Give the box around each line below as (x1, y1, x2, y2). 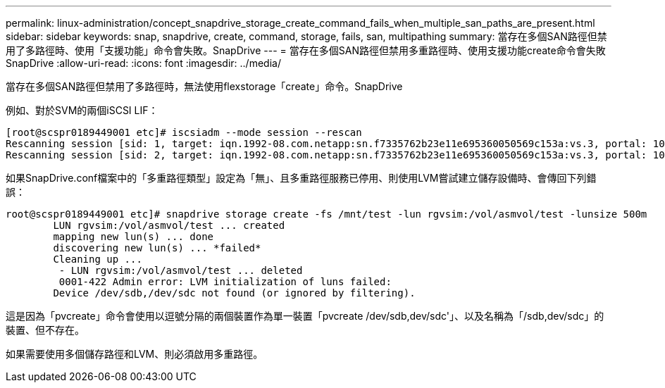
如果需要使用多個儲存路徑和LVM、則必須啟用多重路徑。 (6, 348, 263, 360)
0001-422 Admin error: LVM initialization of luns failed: (58, 276, 392, 287)
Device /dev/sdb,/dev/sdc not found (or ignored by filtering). (53, 287, 416, 299)
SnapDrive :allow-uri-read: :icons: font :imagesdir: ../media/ (6, 57, 281, 69)
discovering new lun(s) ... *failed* (53, 242, 261, 254)
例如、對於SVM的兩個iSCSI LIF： (6, 104, 159, 116)
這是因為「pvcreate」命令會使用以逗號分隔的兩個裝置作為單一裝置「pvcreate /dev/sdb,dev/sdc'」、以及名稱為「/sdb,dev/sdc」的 (6, 310, 604, 322)
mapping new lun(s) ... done (53, 231, 214, 242)
